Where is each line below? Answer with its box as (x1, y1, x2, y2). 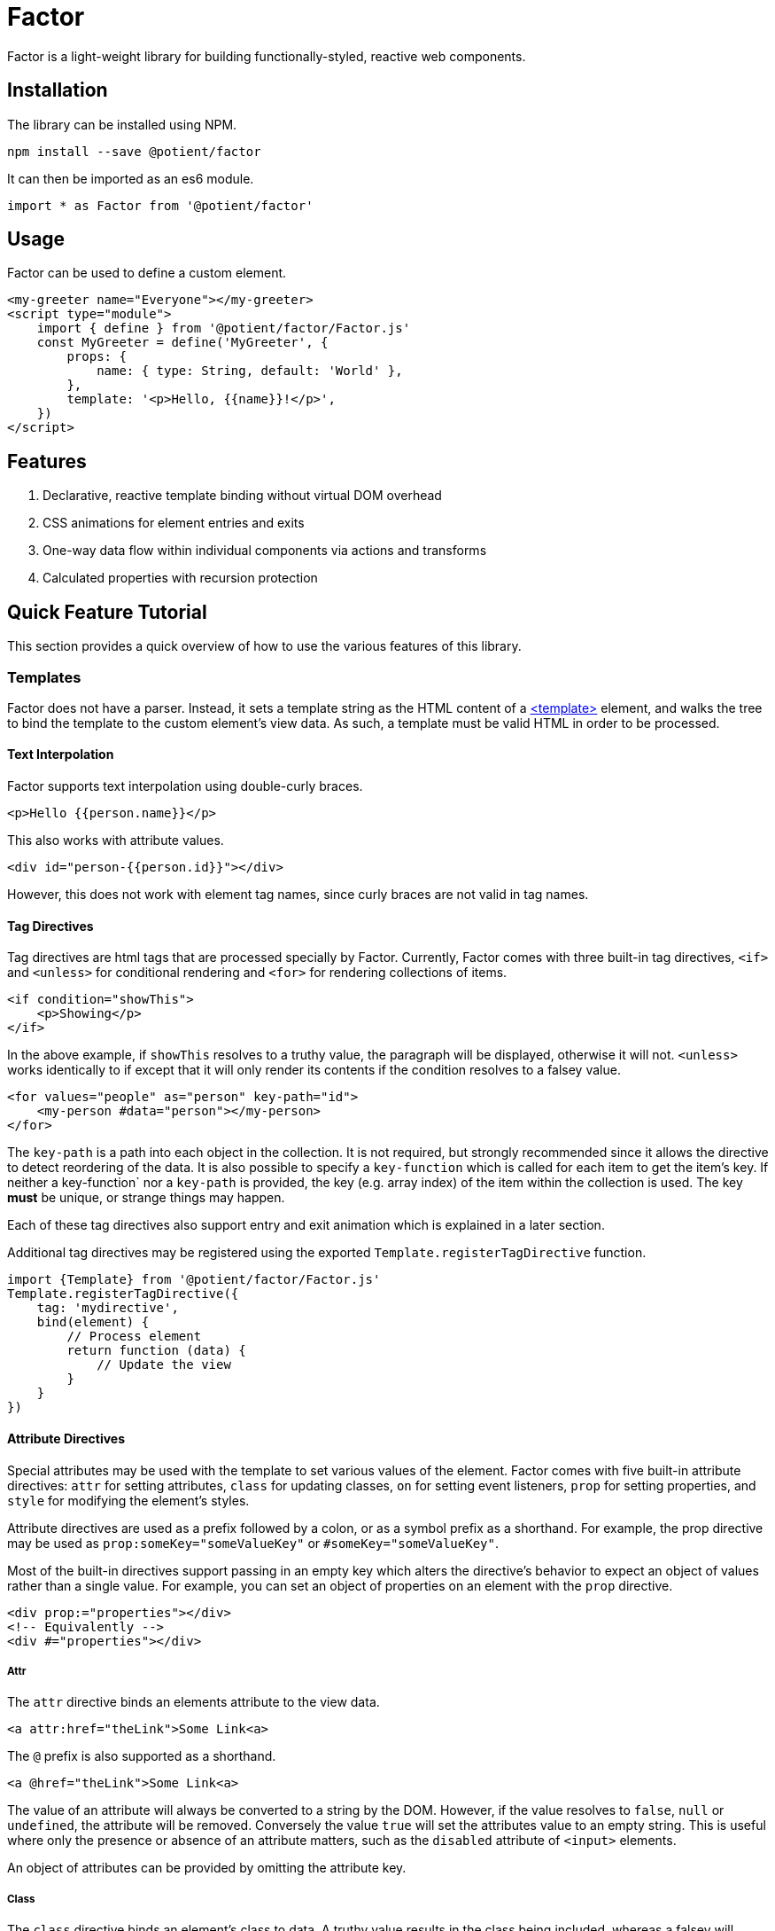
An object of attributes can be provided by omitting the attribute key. (7, 1860, 407, 1876)
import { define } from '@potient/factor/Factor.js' (36, 321, 411, 336)
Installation (7, 79, 108, 102)
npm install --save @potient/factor (7, 144, 261, 159)
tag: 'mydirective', (36, 1301, 179, 1316)
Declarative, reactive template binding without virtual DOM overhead (43, 488, 442, 504)
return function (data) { (66, 1343, 246, 1358)
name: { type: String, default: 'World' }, (97, 364, 403, 379)
